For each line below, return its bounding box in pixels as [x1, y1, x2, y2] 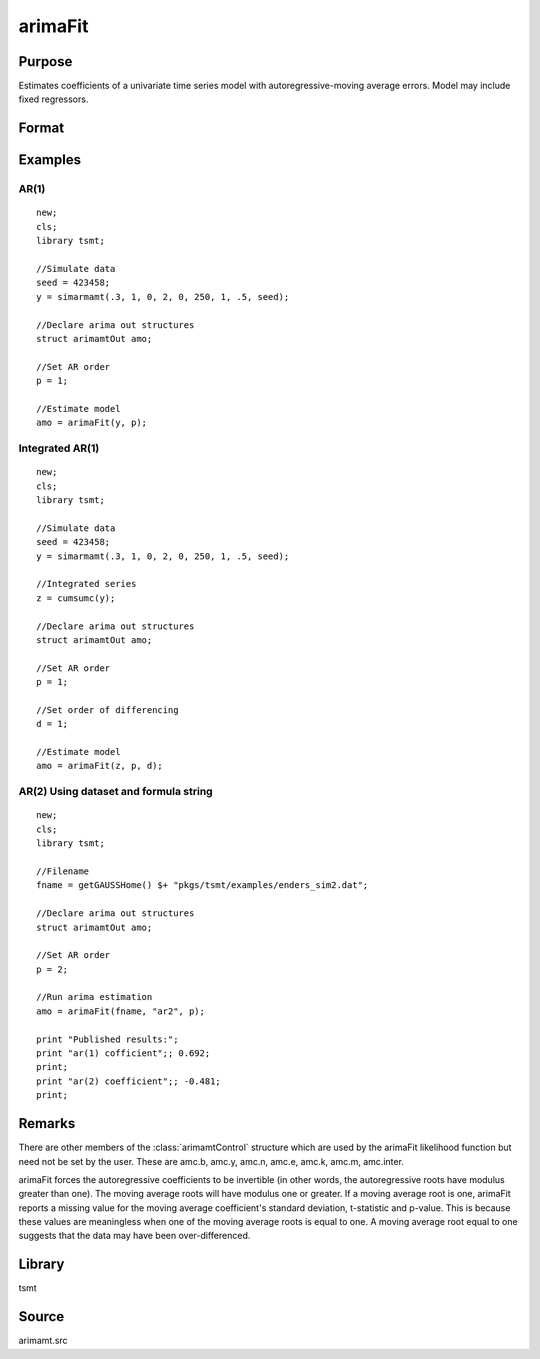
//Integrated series [36, 578, 137, 590]
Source [18, 1308, 65, 1325]
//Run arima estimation [36, 991, 153, 1003]
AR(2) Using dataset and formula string [18, 785, 214, 799]
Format [18, 120, 65, 137]
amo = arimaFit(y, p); [36, 417, 148, 429]
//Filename [36, 865, 90, 877]
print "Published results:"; [36, 1033, 179, 1045]
